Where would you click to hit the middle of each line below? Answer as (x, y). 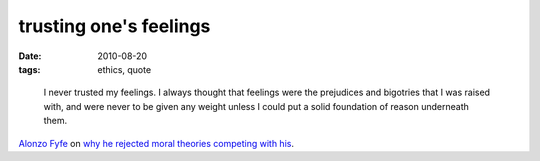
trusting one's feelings (114, 26)
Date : (30, 56)
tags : (29, 69)
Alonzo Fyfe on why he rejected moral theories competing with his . (156, 143)
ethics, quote (124, 69)
